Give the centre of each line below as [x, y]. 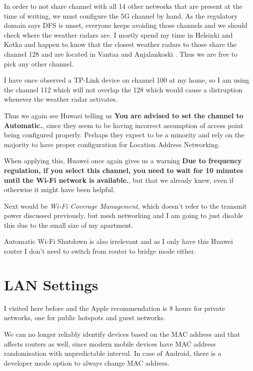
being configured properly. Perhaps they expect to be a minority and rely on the [124, 135]
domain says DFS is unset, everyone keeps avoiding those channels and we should [126, 25]
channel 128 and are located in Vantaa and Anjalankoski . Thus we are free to [121, 54]
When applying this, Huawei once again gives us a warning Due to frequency [123, 161]
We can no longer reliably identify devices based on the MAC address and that [122, 334]
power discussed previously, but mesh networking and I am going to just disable [124, 215]
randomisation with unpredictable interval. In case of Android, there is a [113, 353]
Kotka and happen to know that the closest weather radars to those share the [120, 44]
